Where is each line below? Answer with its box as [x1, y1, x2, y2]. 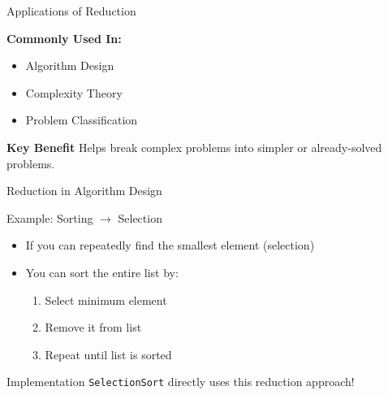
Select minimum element [45, 291, 167, 308]
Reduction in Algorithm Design [6, 182, 162, 199]
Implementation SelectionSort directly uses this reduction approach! [6, 373, 355, 390]
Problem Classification [25, 111, 138, 128]
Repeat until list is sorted [45, 345, 172, 362]
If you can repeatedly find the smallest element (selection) [25, 237, 315, 254]
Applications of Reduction [6, 2, 136, 19]
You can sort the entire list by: [25, 263, 179, 280]
